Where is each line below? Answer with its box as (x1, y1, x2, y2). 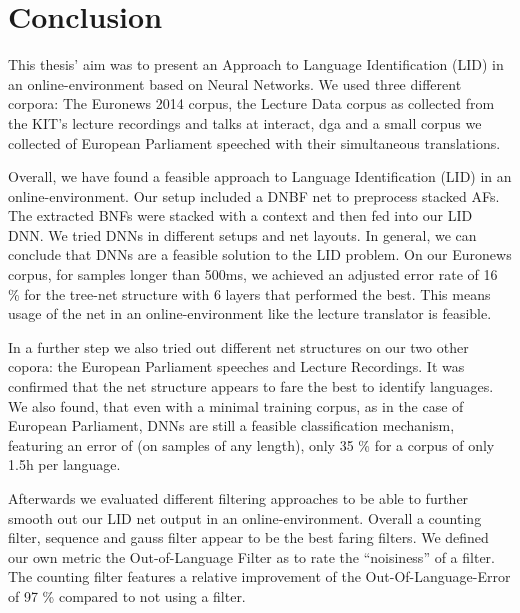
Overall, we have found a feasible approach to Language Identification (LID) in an (8, 166, 512, 187)
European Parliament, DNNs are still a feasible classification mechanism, (8, 415, 455, 436)
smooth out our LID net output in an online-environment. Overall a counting (8, 507, 482, 528)
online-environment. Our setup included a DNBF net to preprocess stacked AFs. (8, 185, 500, 206)
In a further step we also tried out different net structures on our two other (8, 336, 469, 357)
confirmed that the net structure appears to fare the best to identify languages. (8, 376, 494, 397)
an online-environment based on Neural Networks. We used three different (8, 73, 462, 94)
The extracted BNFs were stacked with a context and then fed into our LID (8, 205, 473, 226)
